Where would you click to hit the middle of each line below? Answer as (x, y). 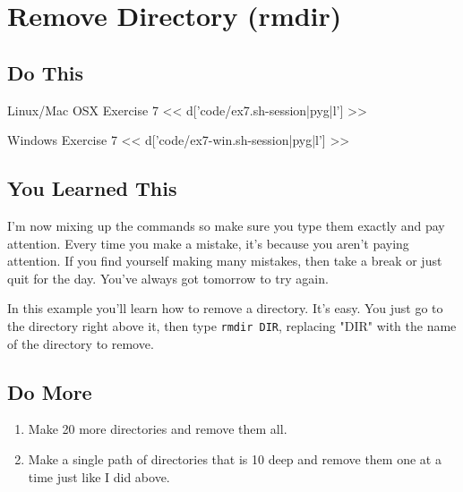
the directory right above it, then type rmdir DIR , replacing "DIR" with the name (232, 325)
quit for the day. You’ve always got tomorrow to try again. (168, 278)
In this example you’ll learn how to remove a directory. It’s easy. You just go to (225, 308)
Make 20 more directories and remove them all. (158, 429)
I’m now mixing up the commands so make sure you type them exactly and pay (226, 225)
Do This (46, 72)
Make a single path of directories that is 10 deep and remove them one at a (235, 458)
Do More (50, 391)
